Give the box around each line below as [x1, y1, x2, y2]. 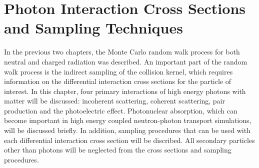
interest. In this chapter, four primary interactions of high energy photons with [4, 85, 246, 96]
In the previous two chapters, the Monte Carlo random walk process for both [4, 46, 240, 57]
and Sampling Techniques [4, 17, 183, 38]
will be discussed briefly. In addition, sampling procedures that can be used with [4, 125, 250, 135]
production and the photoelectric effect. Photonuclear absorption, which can [4, 105, 237, 115]
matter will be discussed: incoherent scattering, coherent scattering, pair [4, 95, 225, 106]
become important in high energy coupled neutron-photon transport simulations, [4, 115, 251, 125]
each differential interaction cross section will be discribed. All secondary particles [4, 134, 255, 145]
